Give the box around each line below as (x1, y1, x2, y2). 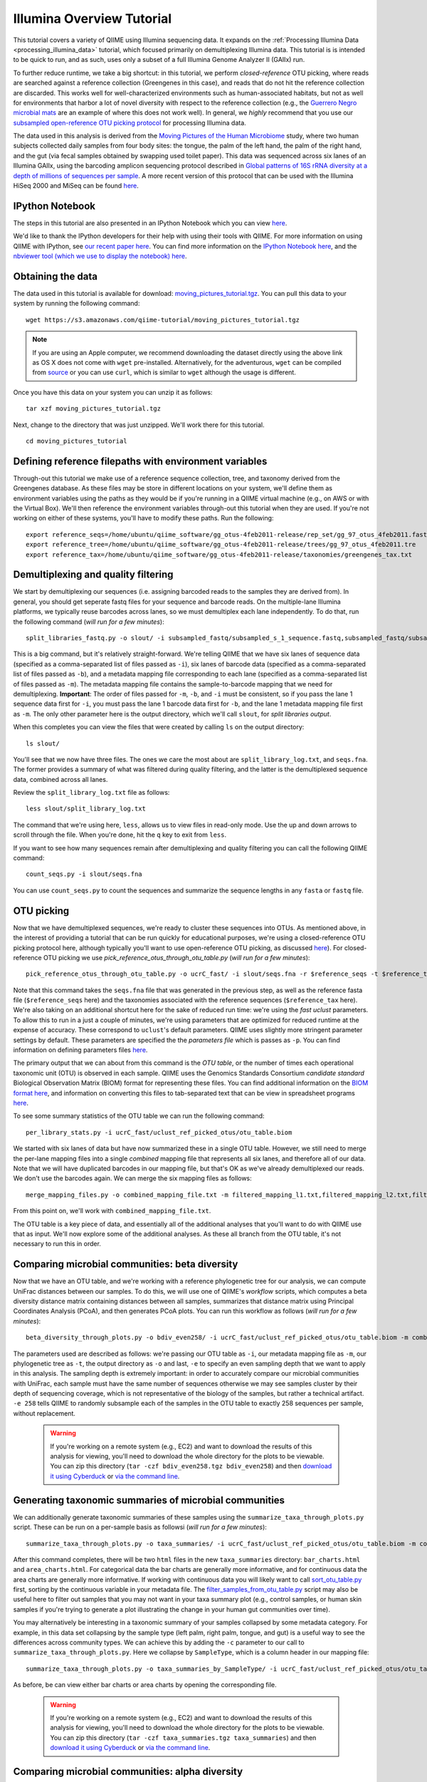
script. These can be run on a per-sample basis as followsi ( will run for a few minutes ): (13, 1523, 267, 1532)
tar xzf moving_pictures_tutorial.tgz (26, 405, 162, 413)
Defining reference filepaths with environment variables (13, 455, 268, 467)
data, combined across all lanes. (13, 775, 108, 783)
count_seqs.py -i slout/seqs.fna (26, 870, 142, 878)
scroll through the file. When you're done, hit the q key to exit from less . (13, 830, 227, 839)
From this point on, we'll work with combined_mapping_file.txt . (13, 1207, 211, 1215)
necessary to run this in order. (13, 1240, 101, 1248)
